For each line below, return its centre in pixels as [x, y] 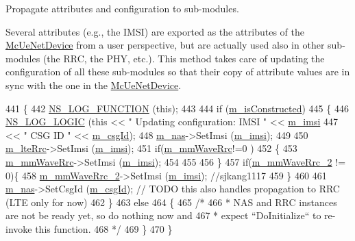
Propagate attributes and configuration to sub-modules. [122, 8]
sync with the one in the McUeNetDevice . [94, 85]
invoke [19, 228]
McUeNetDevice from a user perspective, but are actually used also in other [165, 45]
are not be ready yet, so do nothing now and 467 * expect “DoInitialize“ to [163, 215]
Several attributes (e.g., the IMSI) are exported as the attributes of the [155, 31]
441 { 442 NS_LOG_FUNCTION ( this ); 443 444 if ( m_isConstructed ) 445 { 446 [177, 108]
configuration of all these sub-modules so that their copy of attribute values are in [178, 72]
